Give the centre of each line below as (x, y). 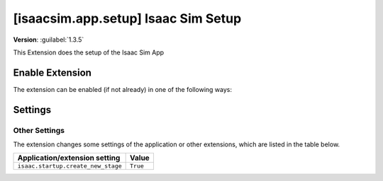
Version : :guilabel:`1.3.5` (49, 40)
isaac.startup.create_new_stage (70, 166)
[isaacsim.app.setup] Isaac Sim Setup (127, 18)
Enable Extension (52, 72)
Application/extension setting (69, 158)
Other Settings (39, 130)
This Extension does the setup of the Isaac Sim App (89, 52)
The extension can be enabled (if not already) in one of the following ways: (123, 89)
